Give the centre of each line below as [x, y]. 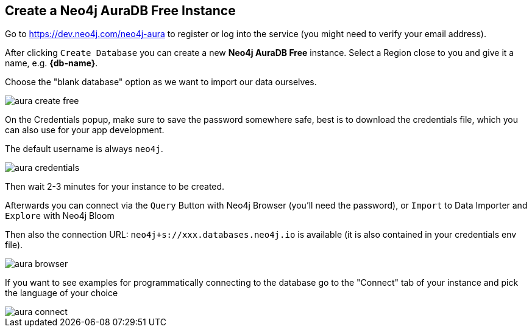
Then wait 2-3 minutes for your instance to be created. [115, 187]
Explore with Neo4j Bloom [60, 216]
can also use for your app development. [85, 130]
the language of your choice [62, 293]
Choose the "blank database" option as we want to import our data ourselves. [161, 82]
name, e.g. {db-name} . [51, 63]
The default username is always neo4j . [84, 149]
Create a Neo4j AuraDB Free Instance [120, 11]
